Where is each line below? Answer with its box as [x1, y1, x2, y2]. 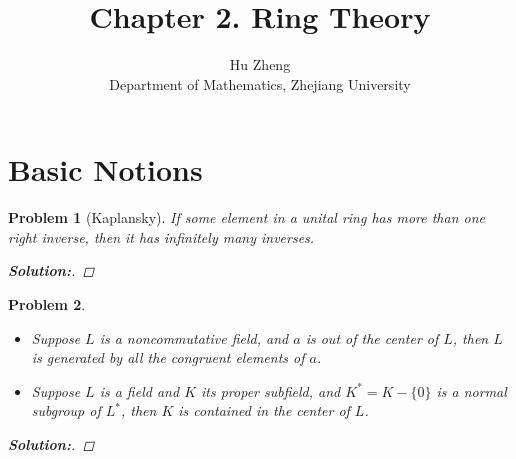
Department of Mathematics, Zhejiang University [109, 73, 411, 94]
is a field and [99, 380, 180, 401]
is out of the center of [305, 327, 439, 348]
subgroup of [31, 400, 101, 421]
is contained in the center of [178, 400, 350, 421]
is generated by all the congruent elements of [31, 347, 305, 368]
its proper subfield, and [201, 380, 341, 401]
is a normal [436, 380, 507, 401]
